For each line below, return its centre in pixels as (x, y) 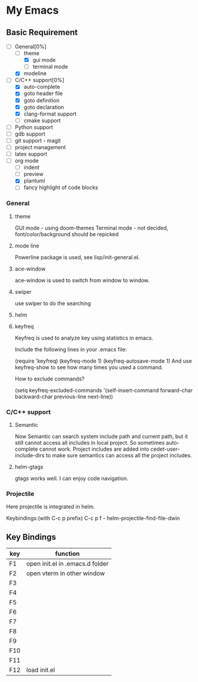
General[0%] (31, 46)
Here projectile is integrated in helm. (51, 507)
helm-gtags (29, 467)
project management (40, 147)
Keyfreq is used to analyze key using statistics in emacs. (84, 338)
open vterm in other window (66, 573)
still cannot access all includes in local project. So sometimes (90, 442)
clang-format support (50, 114)
